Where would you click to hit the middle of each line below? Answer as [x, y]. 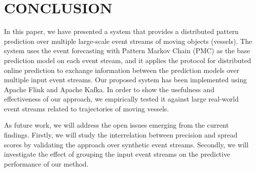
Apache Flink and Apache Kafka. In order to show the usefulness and [109, 89]
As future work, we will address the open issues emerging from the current [116, 125]
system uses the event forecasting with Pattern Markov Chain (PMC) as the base [127, 51]
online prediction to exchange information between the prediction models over [122, 70]
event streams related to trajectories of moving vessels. [87, 108]
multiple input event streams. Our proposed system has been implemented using [126, 80]
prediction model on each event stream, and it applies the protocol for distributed [128, 60]
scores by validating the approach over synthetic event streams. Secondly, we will [126, 144]
